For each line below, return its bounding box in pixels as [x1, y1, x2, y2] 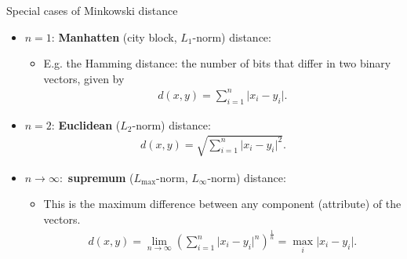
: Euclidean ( [51, 116, 121, 133]
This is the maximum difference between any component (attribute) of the [43, 195, 402, 212]
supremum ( [67, 169, 134, 185]
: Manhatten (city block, [51, 28, 177, 45]
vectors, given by [43, 70, 125, 86]
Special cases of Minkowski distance [6, 2, 178, 18]
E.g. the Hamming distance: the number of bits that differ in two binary [43, 55, 391, 71]
